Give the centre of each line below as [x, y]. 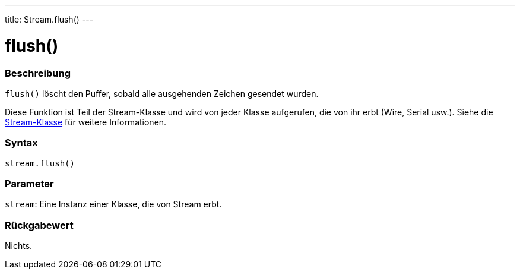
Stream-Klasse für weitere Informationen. [86, 122]
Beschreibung [38, 73]
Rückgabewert [39, 225]
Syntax [21, 143]
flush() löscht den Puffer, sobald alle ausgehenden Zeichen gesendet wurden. [162, 93]
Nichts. [19, 246]
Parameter [29, 184]
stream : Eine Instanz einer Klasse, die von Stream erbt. [113, 204]
